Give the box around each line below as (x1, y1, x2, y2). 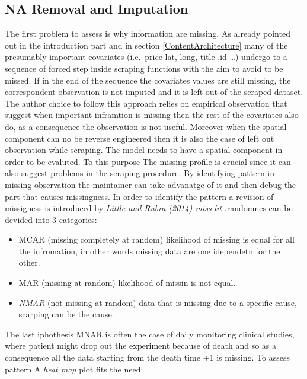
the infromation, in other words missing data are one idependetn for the (18, 244, 280, 257)
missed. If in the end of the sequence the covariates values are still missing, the (5, 74, 291, 86)
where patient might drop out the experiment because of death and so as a (5, 339, 277, 352)
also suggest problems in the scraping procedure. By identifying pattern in (5, 167, 275, 179)
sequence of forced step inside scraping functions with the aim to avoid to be (5, 62, 283, 74)
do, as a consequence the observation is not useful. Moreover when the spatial (5, 120, 287, 132)
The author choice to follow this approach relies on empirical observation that (5, 97, 287, 109)
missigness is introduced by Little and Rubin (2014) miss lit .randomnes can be (5, 202, 293, 214)
